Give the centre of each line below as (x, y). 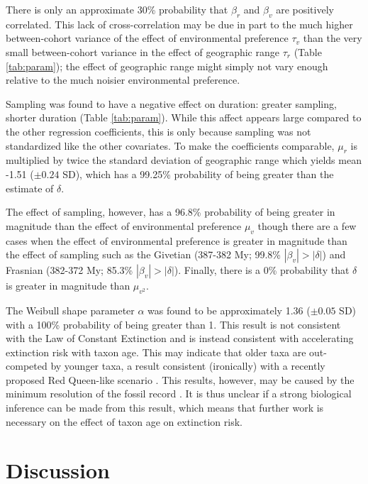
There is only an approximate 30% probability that (117, 9)
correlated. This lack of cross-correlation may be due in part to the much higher (179, 24)
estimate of (30, 188)
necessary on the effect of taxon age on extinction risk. (124, 421)
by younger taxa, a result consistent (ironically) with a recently (188, 366)
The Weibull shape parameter (70, 310)
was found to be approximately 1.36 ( (229, 310)
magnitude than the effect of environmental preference (124, 225)
